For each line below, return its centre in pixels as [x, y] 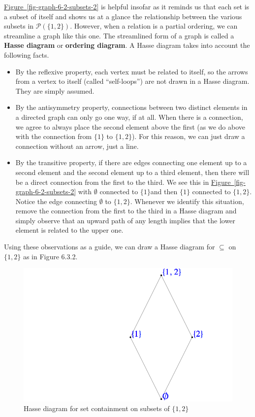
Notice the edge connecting [56, 201]
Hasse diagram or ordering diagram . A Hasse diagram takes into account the [127, 45]
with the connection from [54, 136]
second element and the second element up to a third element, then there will [132, 172]
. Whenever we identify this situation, [187, 201]
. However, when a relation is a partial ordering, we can [154, 26]
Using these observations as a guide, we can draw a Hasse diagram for [110, 247]
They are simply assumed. [55, 90]
